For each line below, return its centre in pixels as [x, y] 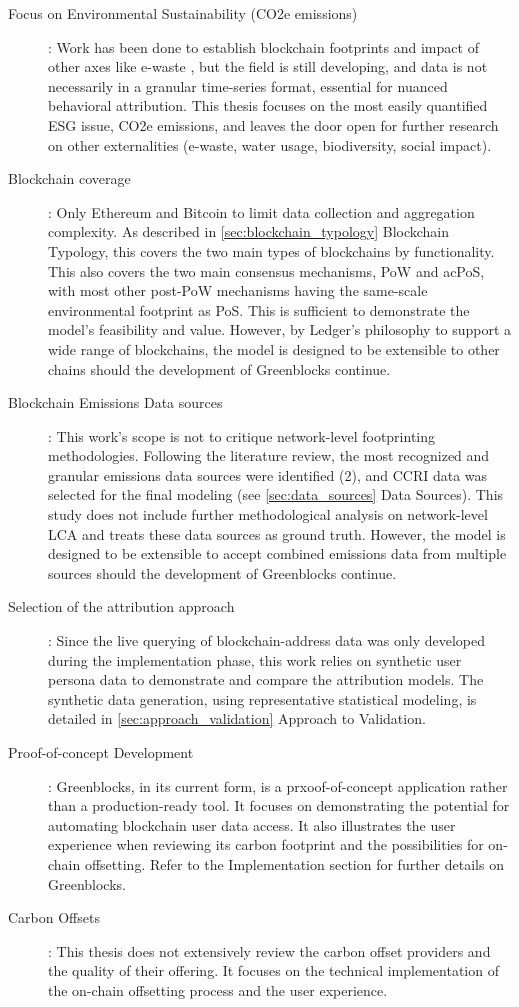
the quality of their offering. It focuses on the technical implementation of [273, 970]
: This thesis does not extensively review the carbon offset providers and [269, 950]
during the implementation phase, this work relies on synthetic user [255, 659]
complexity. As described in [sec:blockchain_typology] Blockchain [249, 231]
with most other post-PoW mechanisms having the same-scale [238, 290]
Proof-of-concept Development [101, 752]
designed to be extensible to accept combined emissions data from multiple [277, 553]
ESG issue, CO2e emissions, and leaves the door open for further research [273, 124]
